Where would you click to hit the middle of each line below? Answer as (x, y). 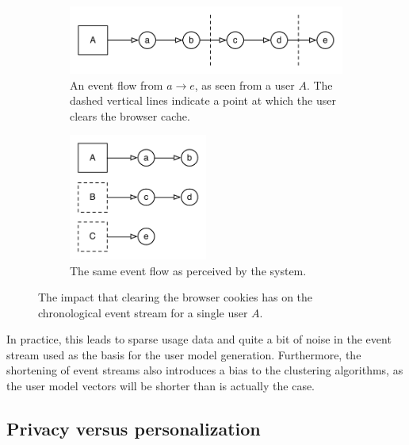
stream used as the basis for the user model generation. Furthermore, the (184, 354)
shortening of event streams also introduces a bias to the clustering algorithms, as (205, 370)
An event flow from (117, 84)
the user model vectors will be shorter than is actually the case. (161, 386)
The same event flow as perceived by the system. (188, 270)
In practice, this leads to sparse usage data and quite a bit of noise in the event (199, 339)
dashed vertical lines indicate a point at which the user (203, 100)
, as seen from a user (245, 84)
